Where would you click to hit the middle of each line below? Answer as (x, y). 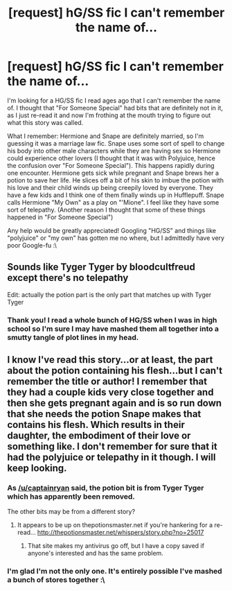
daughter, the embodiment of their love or (99, 436)
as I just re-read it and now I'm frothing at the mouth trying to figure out (109, 115)
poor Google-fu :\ (32, 245)
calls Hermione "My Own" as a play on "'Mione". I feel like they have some (113, 202)
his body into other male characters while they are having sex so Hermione (114, 151)
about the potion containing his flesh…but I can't (115, 371)
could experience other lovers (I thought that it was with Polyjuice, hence (111, 158)
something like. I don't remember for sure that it (112, 446)
